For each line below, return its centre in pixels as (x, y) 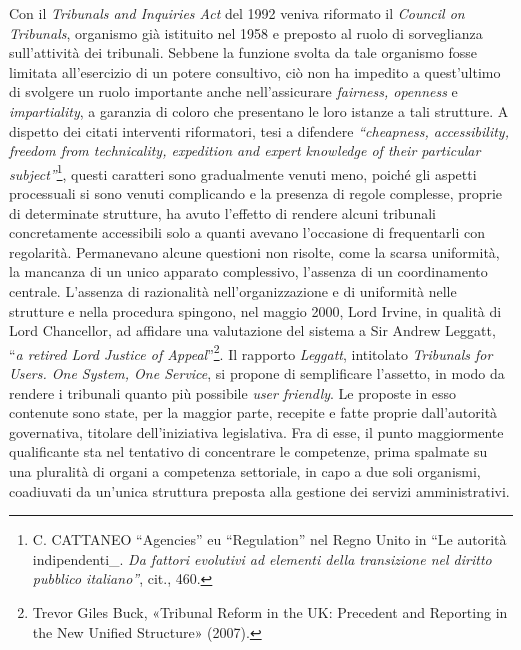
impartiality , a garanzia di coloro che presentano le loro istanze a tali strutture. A (259, 110)
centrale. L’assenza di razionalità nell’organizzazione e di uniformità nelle (233, 290)
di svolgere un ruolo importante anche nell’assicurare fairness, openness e (233, 91)
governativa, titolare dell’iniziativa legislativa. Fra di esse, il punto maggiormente (256, 431)
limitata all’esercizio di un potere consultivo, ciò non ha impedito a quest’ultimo (255, 71)
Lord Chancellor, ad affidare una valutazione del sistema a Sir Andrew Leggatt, (252, 330)
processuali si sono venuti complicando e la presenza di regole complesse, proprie (256, 193)
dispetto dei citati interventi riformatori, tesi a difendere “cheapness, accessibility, (259, 130)
